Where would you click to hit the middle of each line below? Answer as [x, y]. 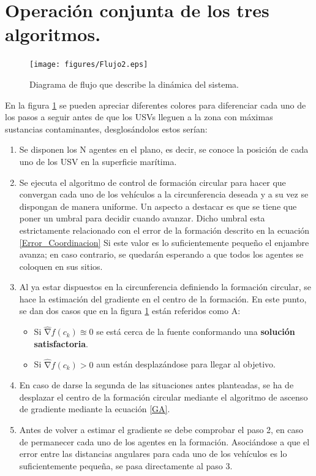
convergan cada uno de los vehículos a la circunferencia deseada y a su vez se [164, 194]
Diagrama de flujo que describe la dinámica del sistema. [134, 84]
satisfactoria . [61, 343]
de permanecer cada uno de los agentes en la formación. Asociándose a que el [164, 441]
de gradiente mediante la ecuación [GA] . [95, 409]
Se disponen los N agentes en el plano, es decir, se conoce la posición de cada [164, 149]
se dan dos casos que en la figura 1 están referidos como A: [130, 311]
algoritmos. [53, 34]
